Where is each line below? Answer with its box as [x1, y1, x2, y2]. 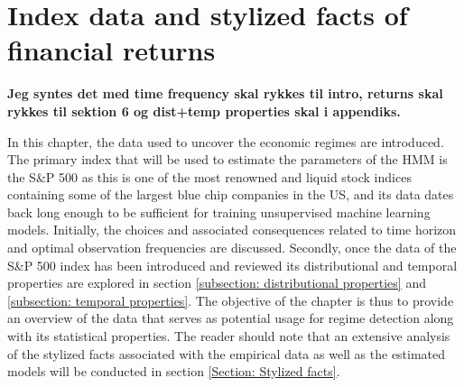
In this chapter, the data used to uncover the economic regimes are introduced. [7, 132, 444, 151]
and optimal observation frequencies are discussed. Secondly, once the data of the [7, 238, 457, 257]
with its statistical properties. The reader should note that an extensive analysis [7, 327, 450, 346]
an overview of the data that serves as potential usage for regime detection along [7, 309, 454, 327]
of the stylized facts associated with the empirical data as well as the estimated [7, 344, 446, 363]
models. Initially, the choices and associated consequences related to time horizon [7, 220, 457, 239]
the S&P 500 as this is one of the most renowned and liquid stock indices [7, 167, 412, 186]
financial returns [7, 32, 216, 69]
